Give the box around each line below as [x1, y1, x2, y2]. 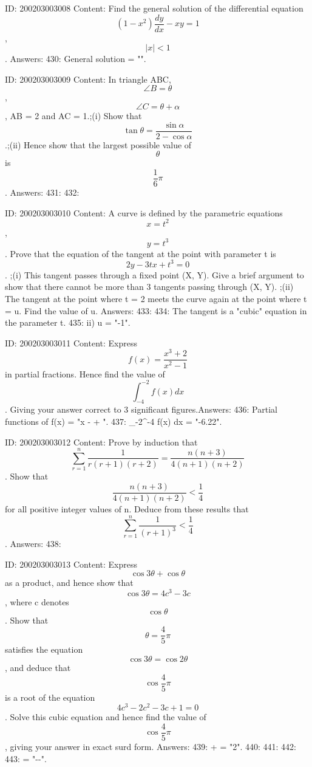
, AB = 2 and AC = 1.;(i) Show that [5, 109, 142, 122]
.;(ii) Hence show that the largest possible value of [5, 138, 192, 151]
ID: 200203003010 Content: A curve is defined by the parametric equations [5, 206, 283, 219]
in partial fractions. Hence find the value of [5, 367, 165, 380]
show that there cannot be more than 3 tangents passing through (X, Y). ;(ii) [5, 280, 294, 293]
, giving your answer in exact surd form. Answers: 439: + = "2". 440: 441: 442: [5, 740, 296, 752]
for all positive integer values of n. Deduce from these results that [5, 502, 249, 515]
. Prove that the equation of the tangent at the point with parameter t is [5, 247, 276, 260]
